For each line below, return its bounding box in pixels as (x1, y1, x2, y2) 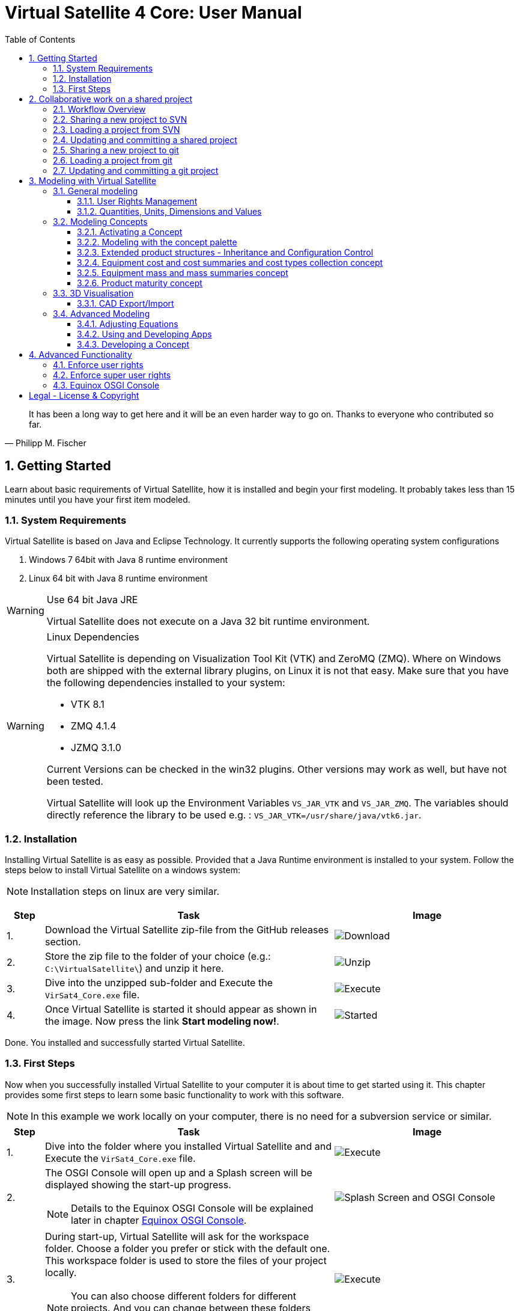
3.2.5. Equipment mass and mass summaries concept (77, 267, 288, 278)
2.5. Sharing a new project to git (53, 144, 179, 155)
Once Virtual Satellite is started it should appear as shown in (44, 1003, 317, 1016)
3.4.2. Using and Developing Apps (77, 328, 212, 339)
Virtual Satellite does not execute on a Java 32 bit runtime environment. (46, 615, 370, 628)
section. (44, 936, 81, 948)
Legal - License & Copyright (29, 390, 139, 401)
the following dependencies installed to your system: (46, 677, 285, 689)
